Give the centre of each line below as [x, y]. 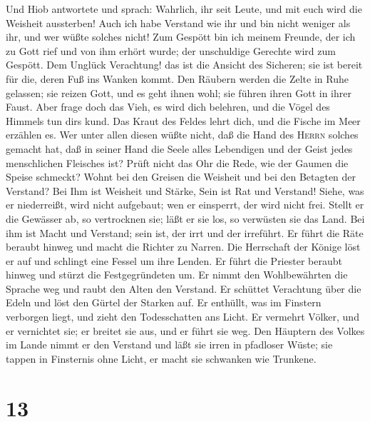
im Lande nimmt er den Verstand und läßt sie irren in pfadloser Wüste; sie [169, 345]
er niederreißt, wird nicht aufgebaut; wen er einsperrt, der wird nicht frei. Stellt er [185, 205]
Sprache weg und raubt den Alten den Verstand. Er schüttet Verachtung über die [184, 288]
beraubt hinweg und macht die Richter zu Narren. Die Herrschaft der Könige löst [183, 247]
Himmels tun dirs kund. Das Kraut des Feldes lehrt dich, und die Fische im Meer [183, 120]
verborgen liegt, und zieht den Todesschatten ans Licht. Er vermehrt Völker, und [183, 317]
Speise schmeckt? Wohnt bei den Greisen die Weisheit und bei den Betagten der [181, 177]
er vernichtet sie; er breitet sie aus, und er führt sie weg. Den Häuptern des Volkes [185, 330]
